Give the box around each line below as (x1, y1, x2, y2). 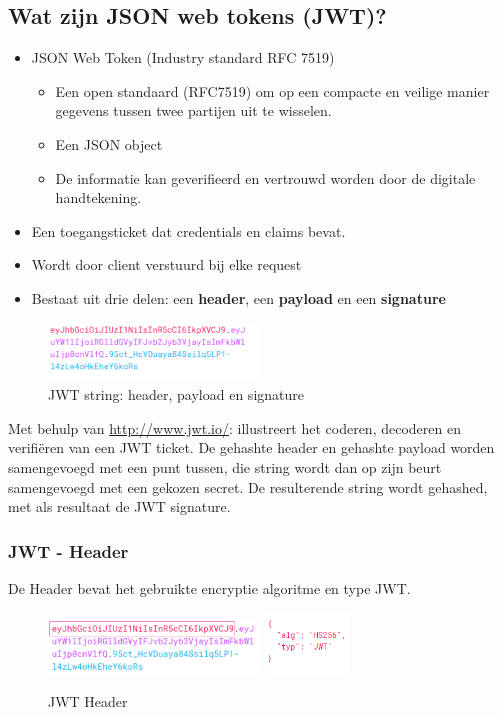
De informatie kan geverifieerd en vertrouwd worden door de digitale (55, 167, 476, 188)
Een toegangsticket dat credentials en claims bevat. (31, 220, 346, 241)
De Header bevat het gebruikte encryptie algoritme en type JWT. (8, 577, 411, 598)
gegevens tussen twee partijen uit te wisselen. (55, 100, 332, 121)
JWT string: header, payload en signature (48, 384, 304, 405)
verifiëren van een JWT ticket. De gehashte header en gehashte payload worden (8, 437, 495, 458)
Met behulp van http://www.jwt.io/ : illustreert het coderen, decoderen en (8, 417, 461, 438)
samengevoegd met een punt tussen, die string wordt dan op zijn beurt (8, 456, 442, 477)
